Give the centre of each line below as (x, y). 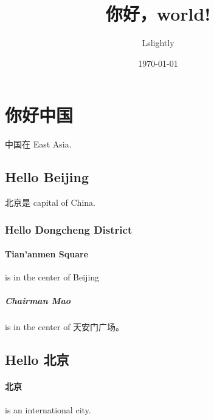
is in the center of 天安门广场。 (65, 327)
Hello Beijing (47, 177)
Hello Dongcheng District (69, 229)
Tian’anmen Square (47, 254)
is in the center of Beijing (52, 277)
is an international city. (48, 409)
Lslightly (158, 43)
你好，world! (158, 14)
